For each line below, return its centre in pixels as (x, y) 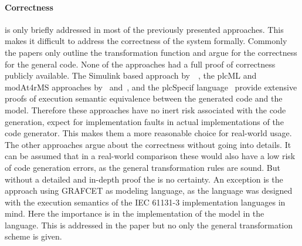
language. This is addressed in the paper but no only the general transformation (149, 225)
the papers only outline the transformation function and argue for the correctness (151, 52)
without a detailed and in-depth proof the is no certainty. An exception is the (144, 179)
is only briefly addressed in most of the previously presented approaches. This (144, 29)
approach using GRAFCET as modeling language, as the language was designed (149, 191)
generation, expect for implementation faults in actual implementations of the (144, 121)
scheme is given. (33, 236)
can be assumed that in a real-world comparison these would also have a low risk (150, 156)
